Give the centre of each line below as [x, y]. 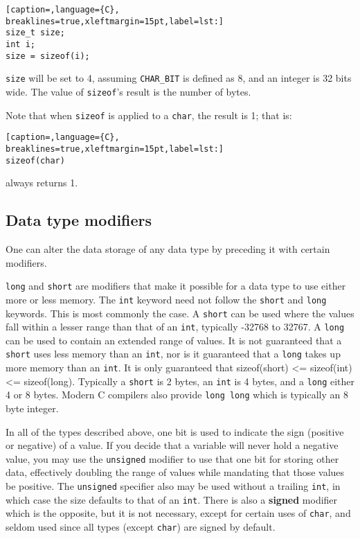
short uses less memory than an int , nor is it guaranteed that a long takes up [173, 354]
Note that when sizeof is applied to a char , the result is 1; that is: [149, 115]
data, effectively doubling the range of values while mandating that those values [175, 472]
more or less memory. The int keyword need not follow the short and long [166, 299]
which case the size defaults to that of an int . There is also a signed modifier [172, 499]
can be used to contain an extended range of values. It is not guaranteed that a [174, 340]
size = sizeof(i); [48, 56]
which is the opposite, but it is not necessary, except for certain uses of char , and [178, 513]
